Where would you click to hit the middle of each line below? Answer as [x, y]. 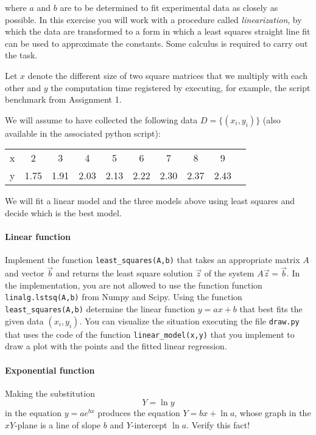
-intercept [149, 424]
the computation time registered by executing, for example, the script [181, 87]
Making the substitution [50, 393]
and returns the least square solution [124, 273]
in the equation [33, 413]
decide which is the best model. [63, 212]
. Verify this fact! [218, 424]
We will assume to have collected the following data [101, 119]
